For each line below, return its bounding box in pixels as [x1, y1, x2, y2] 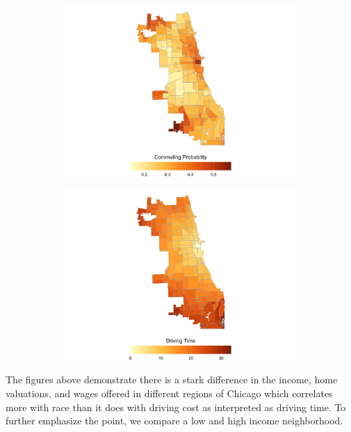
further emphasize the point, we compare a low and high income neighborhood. [6, 413, 343, 428]
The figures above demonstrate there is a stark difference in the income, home [6, 372, 338, 387]
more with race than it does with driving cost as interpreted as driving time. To [6, 399, 346, 414]
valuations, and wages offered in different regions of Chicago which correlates [6, 385, 333, 400]
